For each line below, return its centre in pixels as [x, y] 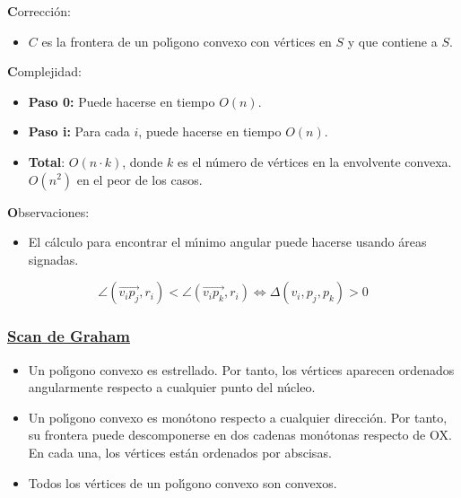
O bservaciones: [48, 211]
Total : [47, 161]
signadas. [53, 259]
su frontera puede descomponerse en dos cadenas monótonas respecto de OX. [240, 435]
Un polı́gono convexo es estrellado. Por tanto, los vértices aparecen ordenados [241, 369]
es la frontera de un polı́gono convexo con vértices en [187, 41]
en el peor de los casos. [139, 179]
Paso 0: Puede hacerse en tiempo [122, 101]
